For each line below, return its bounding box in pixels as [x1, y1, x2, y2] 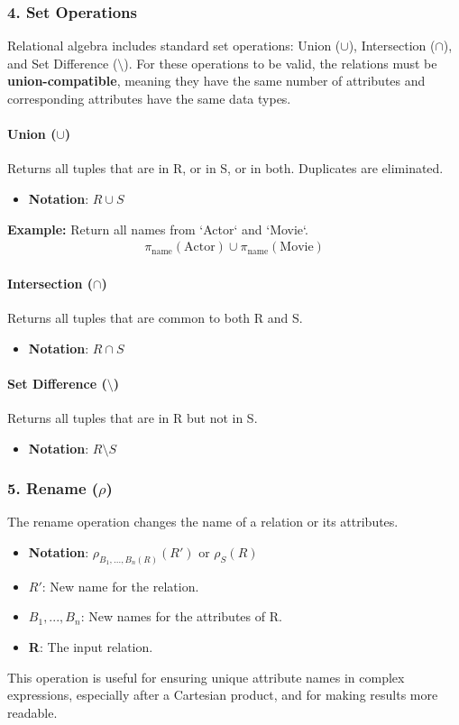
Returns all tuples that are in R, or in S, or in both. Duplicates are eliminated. [7, 159, 444, 178]
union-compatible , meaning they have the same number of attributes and [7, 71, 426, 90]
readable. [7, 702, 58, 721]
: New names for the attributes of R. [80, 607, 282, 626]
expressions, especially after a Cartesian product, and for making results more [7, 685, 438, 704]
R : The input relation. [28, 638, 153, 656]
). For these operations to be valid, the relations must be [124, 53, 437, 72]
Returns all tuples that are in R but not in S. [7, 408, 258, 427]
